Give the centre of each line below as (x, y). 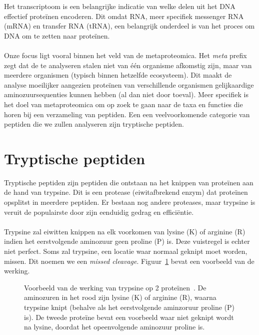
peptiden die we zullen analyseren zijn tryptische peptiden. (94, 124)
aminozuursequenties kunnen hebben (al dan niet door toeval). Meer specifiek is (126, 94)
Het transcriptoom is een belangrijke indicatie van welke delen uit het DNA (120, 6)
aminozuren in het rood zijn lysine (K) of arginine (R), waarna (120, 297)
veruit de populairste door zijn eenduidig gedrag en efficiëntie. (99, 212)
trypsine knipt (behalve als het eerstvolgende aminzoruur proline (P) (129, 307)
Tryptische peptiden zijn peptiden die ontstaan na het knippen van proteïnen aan (129, 182)
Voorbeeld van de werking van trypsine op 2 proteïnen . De (115, 287)
